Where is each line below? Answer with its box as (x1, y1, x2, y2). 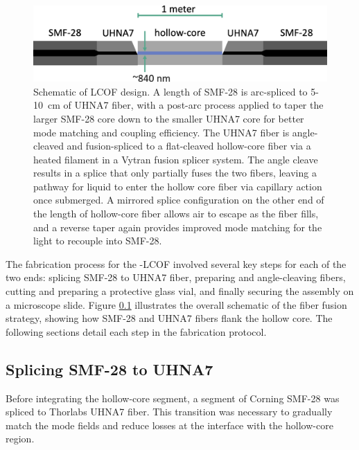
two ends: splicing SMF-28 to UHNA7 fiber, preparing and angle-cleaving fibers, (6, 270, 346, 285)
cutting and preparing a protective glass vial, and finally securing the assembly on (6, 284, 354, 298)
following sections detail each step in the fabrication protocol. (6, 324, 267, 339)
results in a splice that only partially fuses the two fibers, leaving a (33, 165, 317, 180)
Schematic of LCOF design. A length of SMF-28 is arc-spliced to (33, 84, 308, 98)
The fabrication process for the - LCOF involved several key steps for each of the (6, 256, 347, 271)
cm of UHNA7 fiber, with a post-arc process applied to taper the (47, 98, 324, 112)
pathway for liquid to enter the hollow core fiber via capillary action (33, 179, 322, 193)
